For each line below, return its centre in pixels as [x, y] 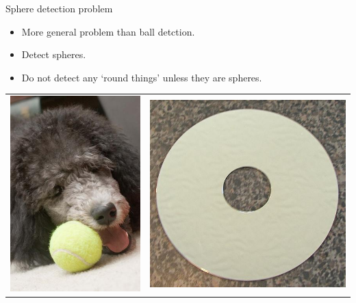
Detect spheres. [54, 54]
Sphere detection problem [59, 8]
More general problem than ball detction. [108, 31]
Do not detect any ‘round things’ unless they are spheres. [142, 77]
